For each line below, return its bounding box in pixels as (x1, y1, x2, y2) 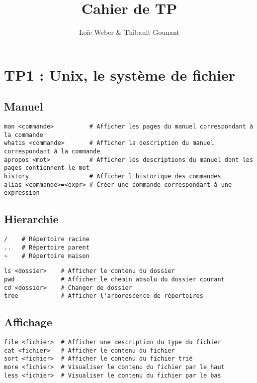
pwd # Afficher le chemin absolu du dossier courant (4, 275, 225, 283)
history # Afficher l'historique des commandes (4, 173, 221, 180)
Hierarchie (4, 211, 59, 227)
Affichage (4, 314, 52, 330)
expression (4, 189, 40, 197)
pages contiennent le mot (4, 164, 89, 172)
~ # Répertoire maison (4, 252, 89, 259)
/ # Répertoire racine (4, 236, 89, 243)
